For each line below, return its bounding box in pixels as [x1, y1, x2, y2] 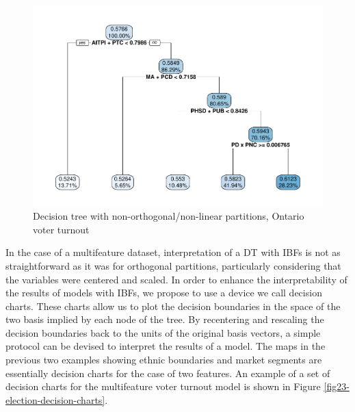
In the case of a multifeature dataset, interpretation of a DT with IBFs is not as [5, 245, 341, 259]
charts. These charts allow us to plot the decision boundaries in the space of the [5, 298, 341, 313]
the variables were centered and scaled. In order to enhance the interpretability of [5, 272, 347, 286]
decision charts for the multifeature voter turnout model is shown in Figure [5, 379, 321, 394]
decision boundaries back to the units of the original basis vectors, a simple [5, 325, 321, 339]
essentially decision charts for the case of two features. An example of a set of [5, 365, 330, 380]
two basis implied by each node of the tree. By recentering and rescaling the [5, 312, 324, 326]
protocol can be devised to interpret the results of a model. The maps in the [5, 339, 326, 353]
